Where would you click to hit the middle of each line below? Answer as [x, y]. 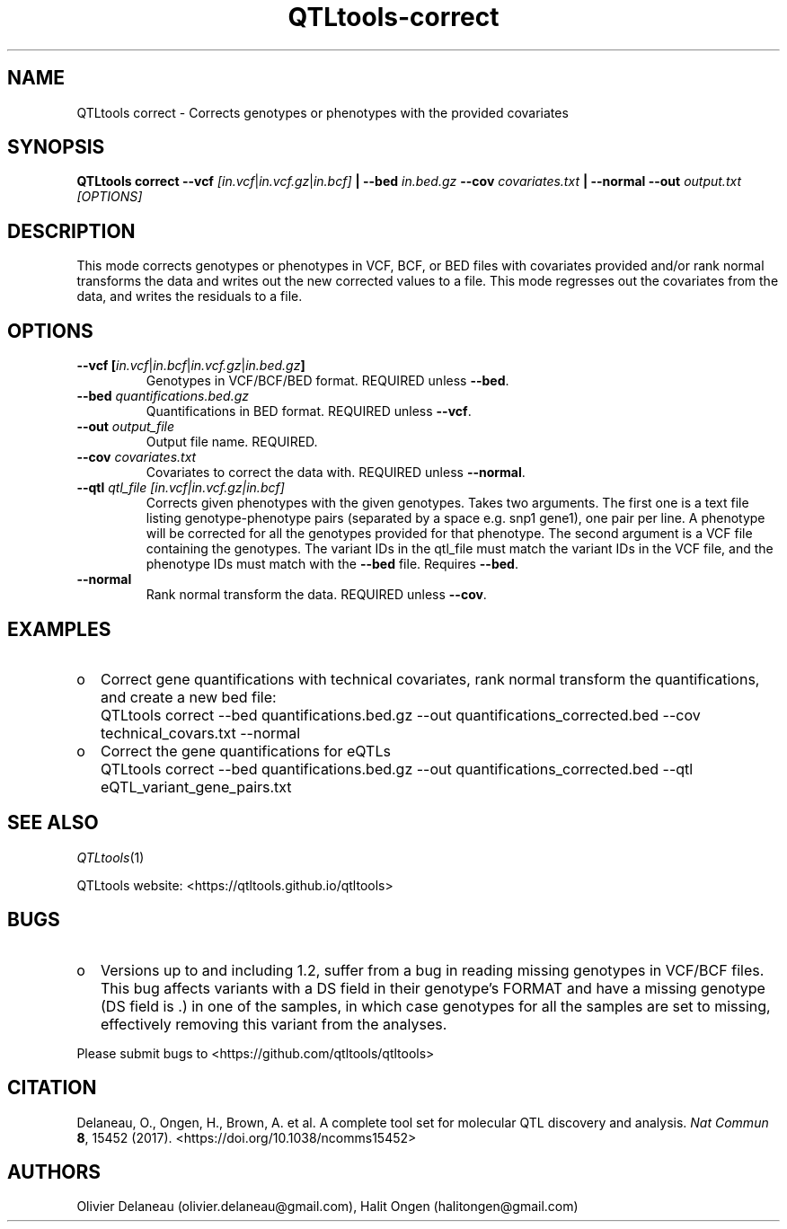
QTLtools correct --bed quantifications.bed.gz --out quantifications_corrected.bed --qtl [397, 769]
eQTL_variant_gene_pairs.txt [196, 787]
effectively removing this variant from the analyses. [274, 1024]
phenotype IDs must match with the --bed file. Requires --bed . [332, 564]
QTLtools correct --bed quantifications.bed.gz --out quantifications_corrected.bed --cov [401, 715]
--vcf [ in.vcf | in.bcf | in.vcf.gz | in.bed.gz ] [191, 366]
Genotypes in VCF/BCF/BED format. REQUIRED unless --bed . [327, 381]
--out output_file [126, 427]
